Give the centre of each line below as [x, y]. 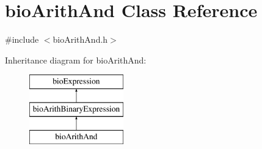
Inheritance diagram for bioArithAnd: [76, 60]
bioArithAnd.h [80, 39]
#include [22, 39]
